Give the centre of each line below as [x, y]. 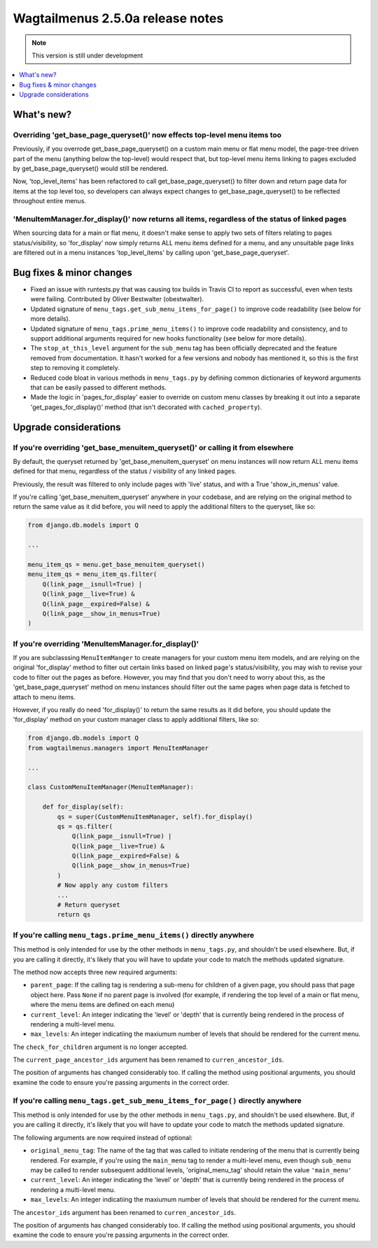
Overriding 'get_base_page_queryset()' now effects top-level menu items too [147, 135]
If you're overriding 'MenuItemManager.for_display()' [106, 643]
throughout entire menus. [50, 201]
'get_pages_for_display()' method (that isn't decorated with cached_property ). [146, 407]
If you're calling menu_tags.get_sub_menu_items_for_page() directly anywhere [157, 1100]
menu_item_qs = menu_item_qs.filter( [92, 574]
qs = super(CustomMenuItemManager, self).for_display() [155, 817]
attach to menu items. [44, 697]
